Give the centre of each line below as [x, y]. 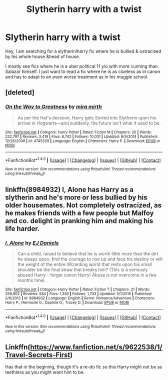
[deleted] [20, 93]
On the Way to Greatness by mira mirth [53, 107]
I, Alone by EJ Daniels [32, 242]
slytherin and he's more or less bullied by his [76, 197]
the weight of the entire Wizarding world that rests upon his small [84, 264]
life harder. [22, 229]
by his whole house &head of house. [43, 56]
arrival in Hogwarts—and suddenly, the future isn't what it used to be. [89, 123]
